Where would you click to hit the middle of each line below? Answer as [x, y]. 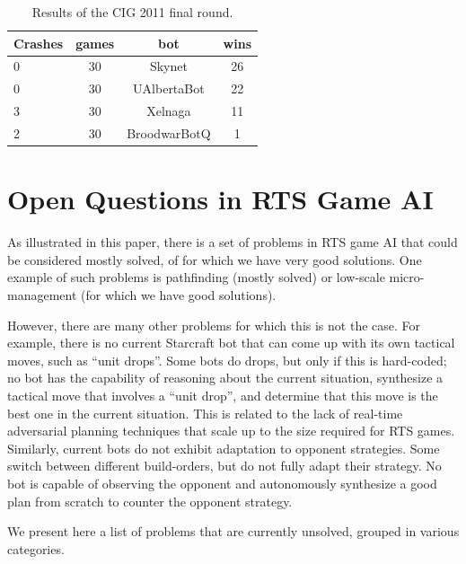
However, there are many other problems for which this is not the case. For [214, 325]
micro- [407, 277]
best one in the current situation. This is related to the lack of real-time [205, 413]
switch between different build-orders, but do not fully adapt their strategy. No [224, 466]
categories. [36, 548]
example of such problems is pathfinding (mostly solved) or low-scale [196, 277]
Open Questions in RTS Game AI [220, 199]
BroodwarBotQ [169, 132]
